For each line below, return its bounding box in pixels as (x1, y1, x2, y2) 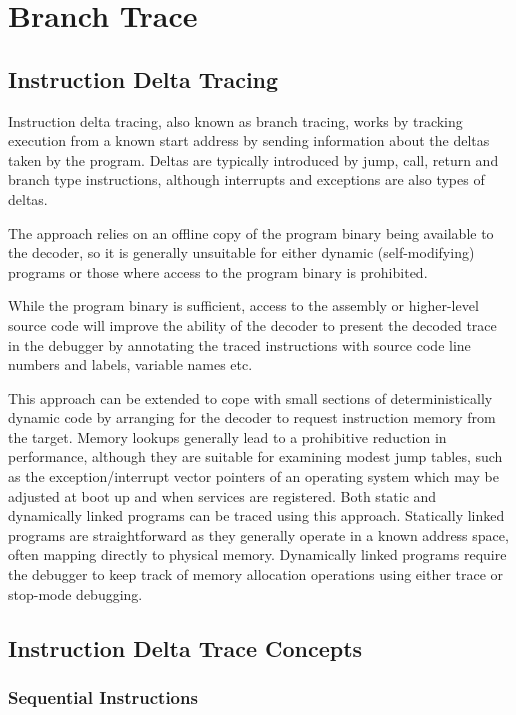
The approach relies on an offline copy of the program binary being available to (8, 222, 494, 243)
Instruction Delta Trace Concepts (8, 632, 363, 663)
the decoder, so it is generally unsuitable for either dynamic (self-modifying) (8, 242, 475, 263)
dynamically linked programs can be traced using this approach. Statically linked (8, 505, 505, 526)
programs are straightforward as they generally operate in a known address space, (8, 524, 509, 545)
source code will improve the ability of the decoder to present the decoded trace (8, 314, 497, 335)
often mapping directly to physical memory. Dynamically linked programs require (8, 544, 507, 565)
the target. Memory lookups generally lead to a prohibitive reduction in (8, 426, 447, 447)
